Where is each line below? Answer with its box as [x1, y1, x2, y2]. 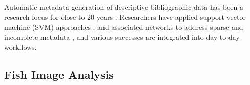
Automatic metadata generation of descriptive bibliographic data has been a [4, 2, 243, 12]
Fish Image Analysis [4, 67, 114, 82]
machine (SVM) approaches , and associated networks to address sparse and [4, 22, 243, 32]
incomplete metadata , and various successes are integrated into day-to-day [4, 31, 240, 42]
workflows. [4, 41, 37, 52]
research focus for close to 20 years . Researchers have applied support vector [4, 11, 246, 22]
